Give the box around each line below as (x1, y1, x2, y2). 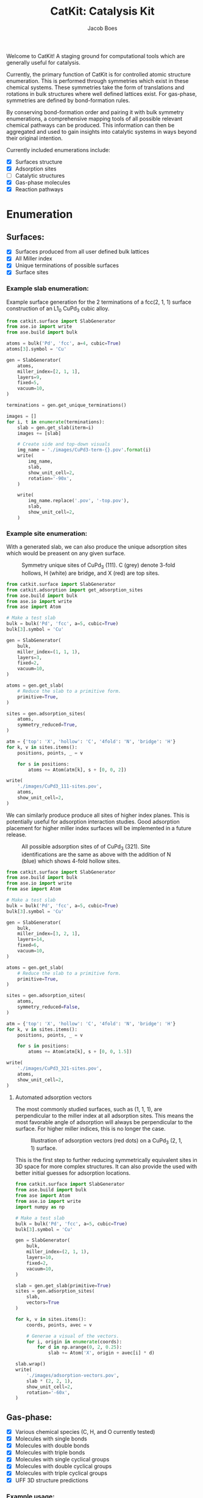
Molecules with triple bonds (15, 1449, 85, 1456)
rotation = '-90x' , (28, 475, 72, 481)
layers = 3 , (17, 654, 43, 660)
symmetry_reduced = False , (17, 1004, 80, 1010)
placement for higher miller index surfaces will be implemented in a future (6, 824, 192, 831)
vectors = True (26, 1299, 60, 1306)
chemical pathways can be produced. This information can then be (6, 121, 175, 129)
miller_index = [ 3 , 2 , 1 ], (17, 930, 80, 937)
